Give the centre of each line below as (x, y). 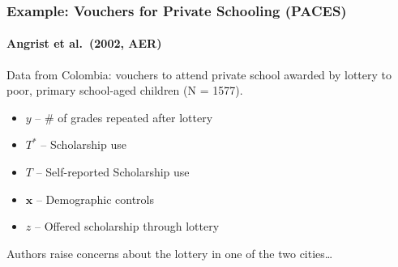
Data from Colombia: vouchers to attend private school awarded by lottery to (199, 74)
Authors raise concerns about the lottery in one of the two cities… (170, 253)
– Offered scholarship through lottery (127, 226)
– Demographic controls (95, 199)
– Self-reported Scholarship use (113, 172)
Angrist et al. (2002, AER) (84, 43)
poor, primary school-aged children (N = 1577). (125, 90)
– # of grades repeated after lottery (124, 117)
